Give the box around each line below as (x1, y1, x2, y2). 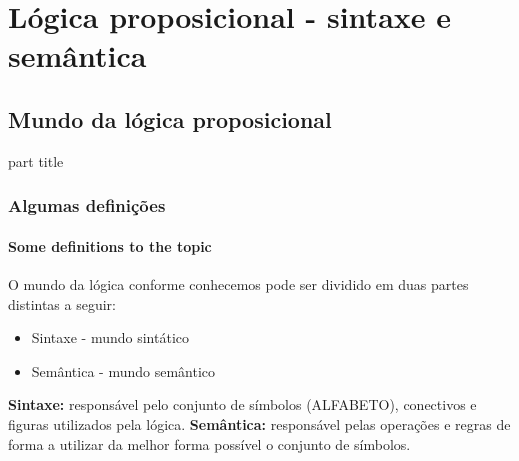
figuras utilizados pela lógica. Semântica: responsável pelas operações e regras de (8, 413, 511, 434)
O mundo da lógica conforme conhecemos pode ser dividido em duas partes (8, 274, 469, 294)
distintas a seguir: (8, 293, 116, 314)
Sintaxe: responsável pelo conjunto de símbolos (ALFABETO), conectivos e (8, 394, 477, 415)
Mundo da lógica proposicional (8, 103, 332, 134)
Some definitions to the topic (8, 235, 212, 256)
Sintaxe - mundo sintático (31, 327, 189, 348)
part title (8, 150, 64, 171)
